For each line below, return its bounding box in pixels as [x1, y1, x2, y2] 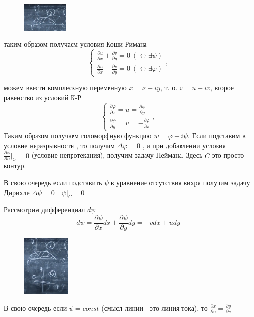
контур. [4, 160, 26, 171]
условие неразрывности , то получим [4, 140, 115, 150]
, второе [210, 82, 234, 93]
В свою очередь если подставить [4, 177, 102, 187]
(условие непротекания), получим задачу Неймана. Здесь [31, 150, 203, 160]
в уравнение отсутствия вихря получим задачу [110, 177, 250, 187]
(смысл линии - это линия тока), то [101, 302, 208, 313]
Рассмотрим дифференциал [4, 204, 85, 215]
